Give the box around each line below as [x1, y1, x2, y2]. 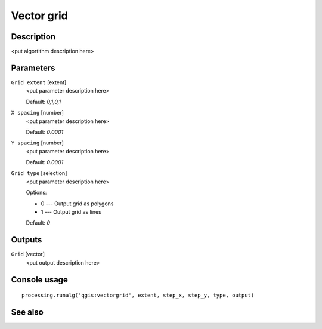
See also [11, 307, 44, 317]
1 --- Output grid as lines [41, 208, 101, 216]
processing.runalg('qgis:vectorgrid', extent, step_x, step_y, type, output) [21, 292, 255, 299]
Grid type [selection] [11, 170, 67, 177]
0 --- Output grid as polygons [41, 200, 114, 207]
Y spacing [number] [11, 139, 64, 146]
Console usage [11, 275, 69, 285]
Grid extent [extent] [11, 78, 67, 86]
